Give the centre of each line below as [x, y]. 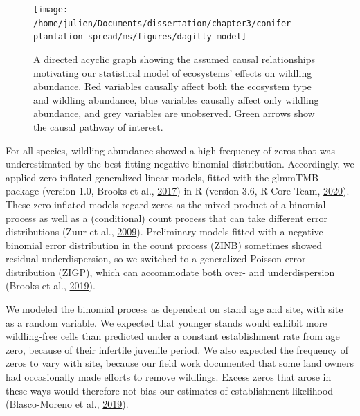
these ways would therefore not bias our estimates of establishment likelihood [170, 390]
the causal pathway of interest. [98, 126]
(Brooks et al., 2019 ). [51, 286]
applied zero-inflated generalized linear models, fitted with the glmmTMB [162, 177]
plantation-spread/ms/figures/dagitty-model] [140, 37]
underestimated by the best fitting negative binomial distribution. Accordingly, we [180, 164]
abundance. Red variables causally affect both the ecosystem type [172, 86]
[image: [51, 10]
